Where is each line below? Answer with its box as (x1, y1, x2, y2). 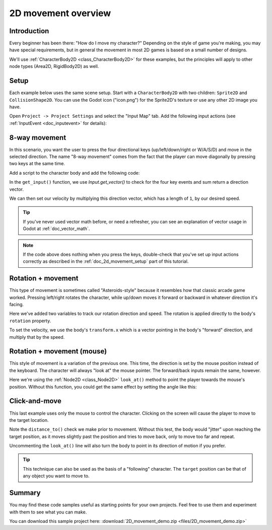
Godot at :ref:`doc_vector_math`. (23, 225, 90, 232)
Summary (9, 489, 41, 497)
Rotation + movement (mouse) (9, 347, 107, 356)
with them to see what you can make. (9, 509, 87, 515)
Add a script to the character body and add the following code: (9, 170, 140, 176)
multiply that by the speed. (9, 334, 65, 340)
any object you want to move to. (23, 473, 90, 479)
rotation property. (9, 318, 51, 324)
